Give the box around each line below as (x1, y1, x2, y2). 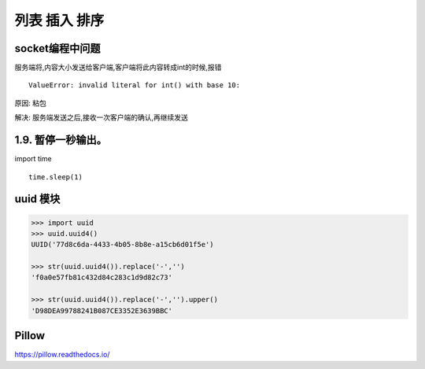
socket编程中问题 (14, 42, 101, 55)
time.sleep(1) (28, 172, 83, 181)
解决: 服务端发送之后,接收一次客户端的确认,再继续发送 (14, 113, 189, 122)
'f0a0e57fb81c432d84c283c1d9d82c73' (31, 273, 173, 282)
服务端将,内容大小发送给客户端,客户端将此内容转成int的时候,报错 (14, 63, 222, 72)
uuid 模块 (14, 193, 61, 206)
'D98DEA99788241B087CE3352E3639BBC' (31, 306, 173, 315)
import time (14, 154, 53, 164)
